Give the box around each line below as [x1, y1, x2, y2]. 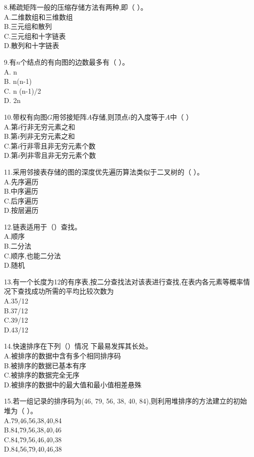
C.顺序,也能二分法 [4, 250, 61, 260]
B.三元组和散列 [4, 21, 52, 31]
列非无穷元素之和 [20, 131, 75, 141]
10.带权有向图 [4, 111, 47, 122]
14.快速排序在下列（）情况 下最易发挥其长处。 [4, 341, 152, 351]
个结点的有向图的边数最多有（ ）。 [20, 56, 129, 67]
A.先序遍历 [4, 176, 39, 186]
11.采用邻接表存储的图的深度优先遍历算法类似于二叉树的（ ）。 [4, 166, 204, 177]
